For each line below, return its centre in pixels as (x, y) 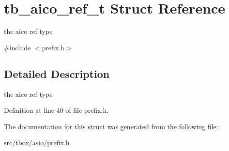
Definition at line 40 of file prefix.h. (56, 110)
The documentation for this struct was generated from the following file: (111, 126)
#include (17, 47)
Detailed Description (57, 73)
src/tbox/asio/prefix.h (37, 143)
